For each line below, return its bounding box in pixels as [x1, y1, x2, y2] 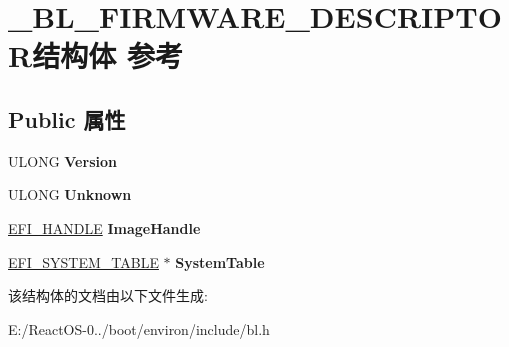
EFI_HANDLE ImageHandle [8, 217, 201, 238]
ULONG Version [8, 150, 117, 171]
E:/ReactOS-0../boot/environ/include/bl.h [8, 318, 270, 339]
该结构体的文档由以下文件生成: [8, 285, 208, 306]
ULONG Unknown [8, 184, 132, 205]
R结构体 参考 [8, 35, 183, 76]
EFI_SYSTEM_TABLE [8, 251, 159, 272]
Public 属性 [8, 103, 126, 134]
